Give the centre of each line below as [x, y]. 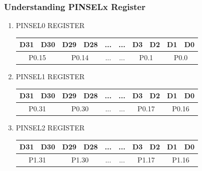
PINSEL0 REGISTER [50, 25]
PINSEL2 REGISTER [50, 128]
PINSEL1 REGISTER [50, 76]
